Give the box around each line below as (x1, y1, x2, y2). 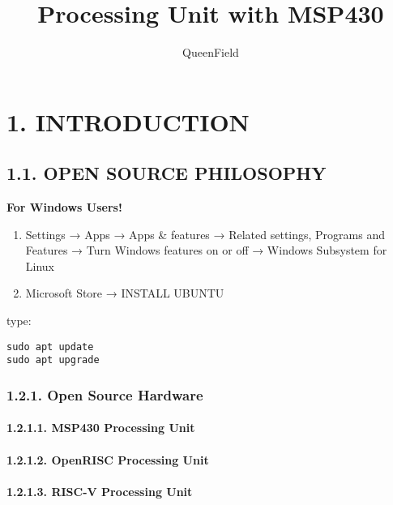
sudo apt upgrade (6, 354, 100, 366)
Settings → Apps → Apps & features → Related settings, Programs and (25, 225, 385, 242)
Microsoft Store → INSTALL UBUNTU (25, 285, 224, 302)
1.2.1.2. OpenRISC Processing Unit (6, 451, 209, 468)
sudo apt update (6, 340, 94, 353)
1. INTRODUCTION (6, 105, 250, 138)
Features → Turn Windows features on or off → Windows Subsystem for (25, 242, 387, 259)
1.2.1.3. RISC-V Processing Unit (6, 482, 193, 499)
